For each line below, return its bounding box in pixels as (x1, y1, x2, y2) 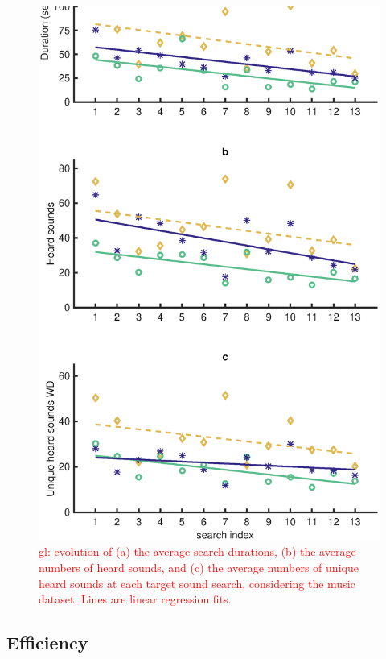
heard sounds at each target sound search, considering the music (39, 574, 355, 591)
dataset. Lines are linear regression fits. (39, 591, 232, 607)
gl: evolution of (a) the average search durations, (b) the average (39, 543, 356, 560)
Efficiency (6, 630, 88, 655)
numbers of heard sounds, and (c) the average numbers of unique (39, 559, 359, 576)
